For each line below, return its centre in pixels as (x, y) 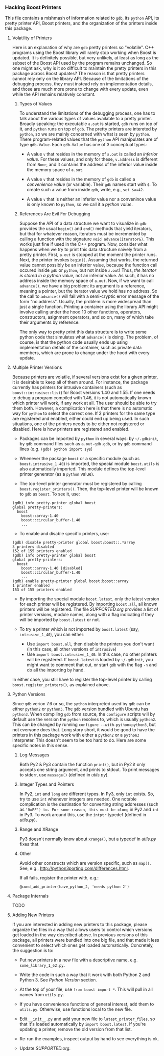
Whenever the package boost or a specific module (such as (80, 459)
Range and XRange (39, 829)
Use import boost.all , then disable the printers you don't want (90, 644)
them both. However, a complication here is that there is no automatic (82, 408)
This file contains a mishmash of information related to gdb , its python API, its (82, 18)
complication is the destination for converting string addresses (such (89, 804)
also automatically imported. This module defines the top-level (82, 469)
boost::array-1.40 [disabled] (52, 568)
